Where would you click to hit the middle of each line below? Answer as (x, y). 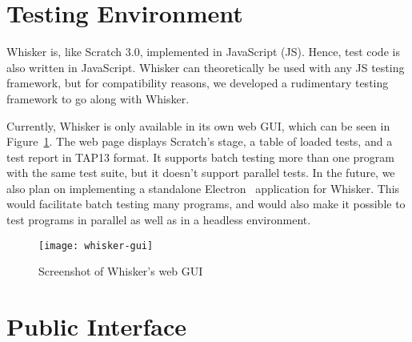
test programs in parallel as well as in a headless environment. (159, 220)
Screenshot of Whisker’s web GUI (121, 271)
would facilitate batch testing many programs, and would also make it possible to (206, 204)
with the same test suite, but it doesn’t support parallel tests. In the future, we (201, 173)
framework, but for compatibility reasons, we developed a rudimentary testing (198, 83)
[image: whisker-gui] (96, 245)
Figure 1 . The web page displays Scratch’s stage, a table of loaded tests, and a (200, 141)
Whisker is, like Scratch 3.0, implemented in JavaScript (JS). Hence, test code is (203, 52)
